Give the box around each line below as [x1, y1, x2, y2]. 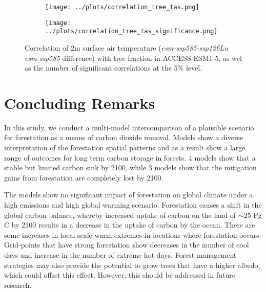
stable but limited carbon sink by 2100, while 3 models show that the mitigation [4, 162, 257, 173]
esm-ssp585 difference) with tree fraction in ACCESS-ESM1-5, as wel [25, 52, 242, 63]
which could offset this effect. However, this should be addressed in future [4, 269, 235, 280]
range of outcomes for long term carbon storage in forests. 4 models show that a [4, 152, 256, 163]
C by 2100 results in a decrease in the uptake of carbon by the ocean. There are [4, 219, 255, 230]
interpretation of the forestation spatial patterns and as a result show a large [4, 142, 245, 153]
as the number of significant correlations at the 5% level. [25, 62, 202, 73]
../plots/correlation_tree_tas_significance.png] [45, 28, 218, 35]
